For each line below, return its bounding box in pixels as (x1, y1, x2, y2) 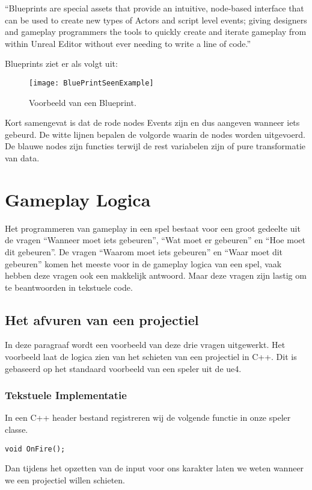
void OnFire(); (5, 444, 66, 453)
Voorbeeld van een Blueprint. (29, 96, 136, 108)
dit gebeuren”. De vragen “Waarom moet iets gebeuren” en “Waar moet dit (5, 245, 283, 258)
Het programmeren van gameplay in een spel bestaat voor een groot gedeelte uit (5, 222, 301, 234)
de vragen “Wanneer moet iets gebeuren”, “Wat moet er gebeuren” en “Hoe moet (5, 234, 305, 246)
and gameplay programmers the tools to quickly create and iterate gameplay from (5, 25, 307, 38)
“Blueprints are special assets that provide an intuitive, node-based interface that (5, 2, 304, 14)
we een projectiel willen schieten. (5, 473, 125, 486)
